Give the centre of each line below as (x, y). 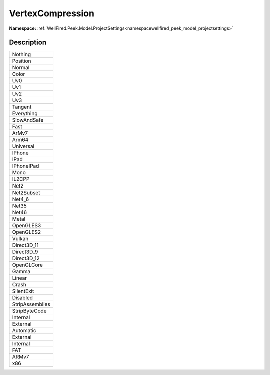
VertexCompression (52, 13)
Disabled (23, 298)
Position (22, 61)
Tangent (22, 107)
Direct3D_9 (25, 252)
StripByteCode (29, 311)
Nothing (22, 54)
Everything (25, 114)
